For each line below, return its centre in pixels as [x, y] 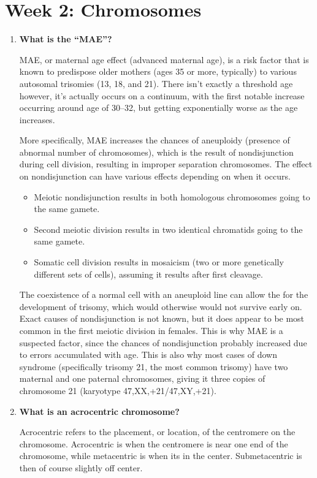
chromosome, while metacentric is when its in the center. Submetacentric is [161, 456]
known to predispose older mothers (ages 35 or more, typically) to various [158, 71]
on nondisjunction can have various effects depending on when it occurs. [155, 176]
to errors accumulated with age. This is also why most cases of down [148, 355]
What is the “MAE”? [66, 39]
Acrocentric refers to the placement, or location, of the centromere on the [157, 432]
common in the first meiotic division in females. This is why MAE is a [151, 330]
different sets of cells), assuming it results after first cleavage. [148, 274]
